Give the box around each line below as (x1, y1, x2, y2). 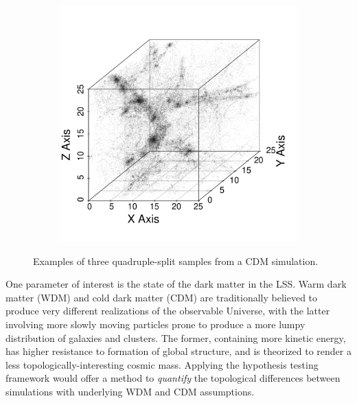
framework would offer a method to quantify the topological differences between (5, 371, 341, 385)
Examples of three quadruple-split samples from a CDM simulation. (33, 253, 319, 268)
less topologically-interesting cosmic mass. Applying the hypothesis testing (5, 357, 319, 371)
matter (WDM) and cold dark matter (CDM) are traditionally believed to (5, 290, 318, 304)
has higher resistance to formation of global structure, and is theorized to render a (5, 344, 352, 358)
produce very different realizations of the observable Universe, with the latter (5, 303, 330, 318)
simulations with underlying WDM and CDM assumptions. (5, 384, 255, 398)
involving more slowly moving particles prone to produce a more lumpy (5, 316, 306, 331)
